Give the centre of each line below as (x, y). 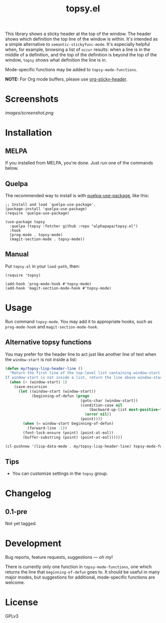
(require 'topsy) (23, 275)
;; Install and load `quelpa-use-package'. (51, 205)
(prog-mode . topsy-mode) (36, 235)
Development (33, 543)
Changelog (28, 493)
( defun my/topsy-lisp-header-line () (44, 369)
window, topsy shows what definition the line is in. (56, 60)
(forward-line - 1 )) (47, 428)
